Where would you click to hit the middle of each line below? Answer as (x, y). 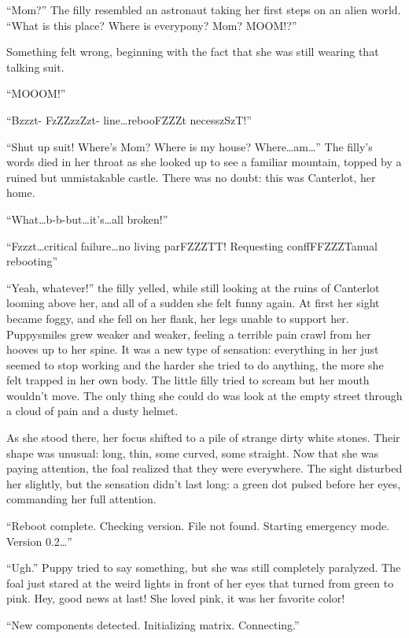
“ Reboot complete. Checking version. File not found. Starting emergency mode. (198, 526)
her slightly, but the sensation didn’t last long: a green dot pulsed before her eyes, (204, 483)
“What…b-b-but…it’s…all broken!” (87, 219)
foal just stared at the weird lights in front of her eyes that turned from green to (200, 582)
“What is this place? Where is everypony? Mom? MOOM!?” (152, 25)
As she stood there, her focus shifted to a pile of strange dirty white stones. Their (203, 438)
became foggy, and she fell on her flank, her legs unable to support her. (178, 318)
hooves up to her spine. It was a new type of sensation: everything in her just (193, 349)
